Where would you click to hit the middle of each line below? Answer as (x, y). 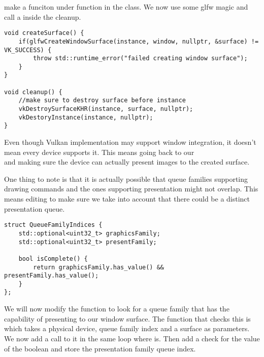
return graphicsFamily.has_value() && (98, 267)
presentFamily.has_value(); (52, 276)
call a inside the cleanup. (43, 16)
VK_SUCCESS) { (28, 50)
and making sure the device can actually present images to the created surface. (127, 162)
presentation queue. (35, 208)
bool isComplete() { (53, 259)
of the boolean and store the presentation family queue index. (100, 348)
